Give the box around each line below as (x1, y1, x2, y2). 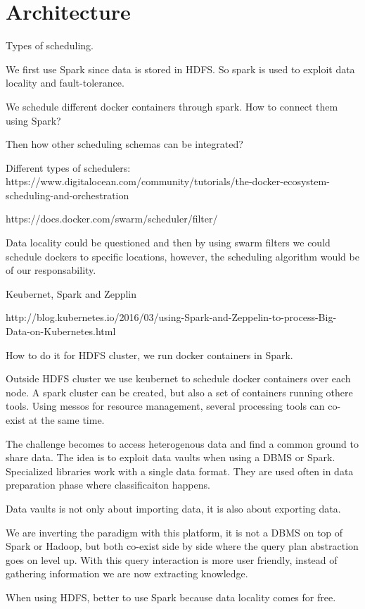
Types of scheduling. (6, 38, 94, 53)
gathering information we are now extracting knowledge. (6, 566, 248, 581)
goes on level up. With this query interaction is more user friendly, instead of (6, 552, 338, 567)
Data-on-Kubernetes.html (6, 324, 116, 339)
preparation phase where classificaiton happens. (6, 477, 210, 492)
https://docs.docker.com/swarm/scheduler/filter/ (6, 211, 218, 226)
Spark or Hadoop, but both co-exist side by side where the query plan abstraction (6, 539, 359, 553)
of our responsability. (6, 263, 96, 277)
